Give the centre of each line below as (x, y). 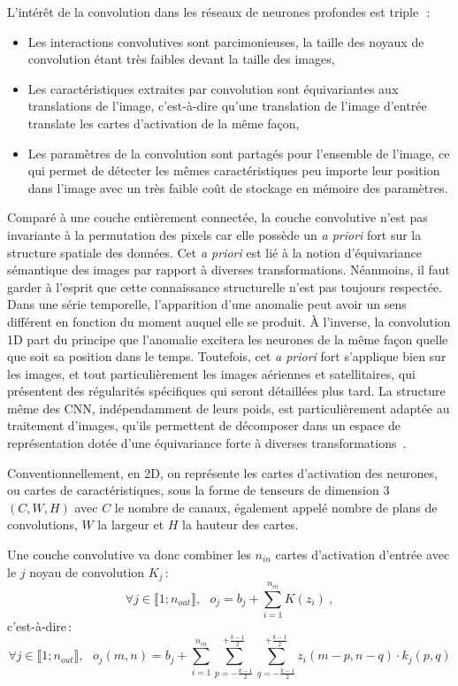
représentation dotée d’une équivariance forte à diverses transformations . (207, 443)
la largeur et (131, 524)
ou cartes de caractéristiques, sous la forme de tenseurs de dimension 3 (198, 490)
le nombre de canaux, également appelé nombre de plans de (276, 507)
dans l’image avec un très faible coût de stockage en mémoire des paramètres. (238, 187)
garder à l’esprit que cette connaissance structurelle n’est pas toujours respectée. (225, 286)
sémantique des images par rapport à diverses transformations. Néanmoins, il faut (229, 270)
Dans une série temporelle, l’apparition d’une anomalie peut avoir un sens (207, 304)
